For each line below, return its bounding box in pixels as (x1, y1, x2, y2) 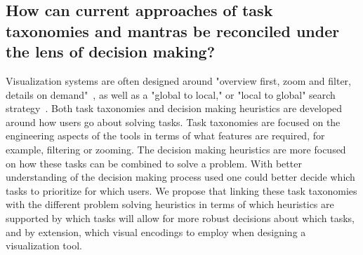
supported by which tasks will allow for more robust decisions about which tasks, (6, 210, 355, 225)
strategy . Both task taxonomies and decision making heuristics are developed (6, 101, 343, 116)
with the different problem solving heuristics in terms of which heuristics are (6, 197, 334, 212)
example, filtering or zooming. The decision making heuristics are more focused (6, 142, 346, 156)
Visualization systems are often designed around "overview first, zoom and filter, (6, 73, 351, 88)
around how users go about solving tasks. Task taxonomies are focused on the (6, 114, 341, 129)
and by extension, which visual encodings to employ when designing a (6, 224, 306, 239)
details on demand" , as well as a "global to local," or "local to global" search (6, 87, 336, 102)
